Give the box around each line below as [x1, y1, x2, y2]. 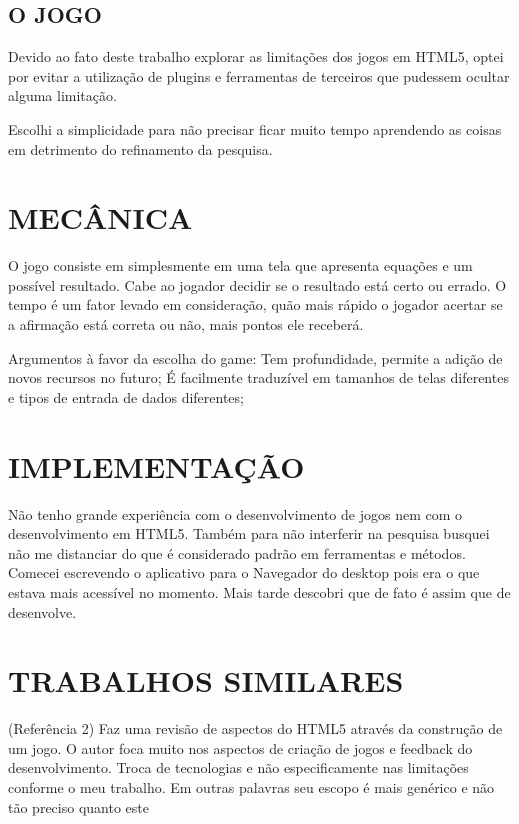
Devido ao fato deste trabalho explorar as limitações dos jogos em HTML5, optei [8, 46, 504, 67]
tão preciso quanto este [8, 796, 149, 817]
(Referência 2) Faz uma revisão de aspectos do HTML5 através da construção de [8, 718, 503, 739]
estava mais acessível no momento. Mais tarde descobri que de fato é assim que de [8, 581, 511, 602]
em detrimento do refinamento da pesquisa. [8, 138, 273, 159]
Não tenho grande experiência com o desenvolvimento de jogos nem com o [8, 503, 463, 524]
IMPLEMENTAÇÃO [8, 445, 305, 486]
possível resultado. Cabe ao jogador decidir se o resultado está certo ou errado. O [8, 274, 507, 295]
